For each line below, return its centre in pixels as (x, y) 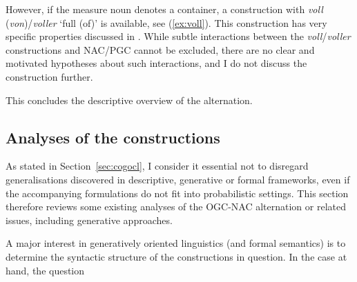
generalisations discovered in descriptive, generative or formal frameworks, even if (178, 179)
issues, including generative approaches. (89, 220)
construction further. (49, 76)
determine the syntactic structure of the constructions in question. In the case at (176, 256)
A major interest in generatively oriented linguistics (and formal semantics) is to (176, 243)
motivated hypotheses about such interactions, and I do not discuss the (156, 63)
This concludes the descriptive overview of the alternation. (129, 100)
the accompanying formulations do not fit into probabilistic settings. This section (177, 193)
